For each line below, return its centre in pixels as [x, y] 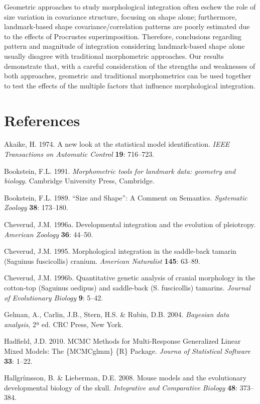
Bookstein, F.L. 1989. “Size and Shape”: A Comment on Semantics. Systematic [126, 197]
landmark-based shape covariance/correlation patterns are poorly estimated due [127, 26]
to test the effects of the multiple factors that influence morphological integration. [130, 85]
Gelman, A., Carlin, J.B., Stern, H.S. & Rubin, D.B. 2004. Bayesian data [117, 314]
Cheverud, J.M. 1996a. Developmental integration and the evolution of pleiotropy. [130, 224]
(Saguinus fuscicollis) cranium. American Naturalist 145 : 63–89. [102, 261]
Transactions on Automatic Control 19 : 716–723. [79, 154]
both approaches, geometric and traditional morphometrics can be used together [128, 76]
